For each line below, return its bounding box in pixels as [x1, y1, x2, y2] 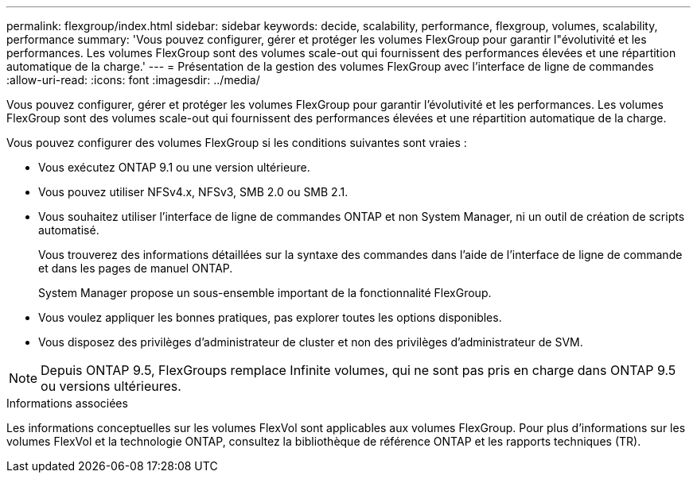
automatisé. [38, 223, 99, 237]
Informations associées [6, 396, 128, 410]
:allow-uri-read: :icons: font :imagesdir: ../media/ [6, 73, 260, 87]
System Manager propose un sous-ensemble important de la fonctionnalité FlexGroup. [38, 286, 492, 299]
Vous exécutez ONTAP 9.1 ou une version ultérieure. [38, 160, 310, 174]
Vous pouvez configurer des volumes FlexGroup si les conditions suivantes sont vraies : [6, 136, 467, 149]
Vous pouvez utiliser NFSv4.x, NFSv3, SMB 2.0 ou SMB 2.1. [38, 185, 348, 199]
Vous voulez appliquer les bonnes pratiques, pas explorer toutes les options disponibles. [38, 311, 502, 324]
